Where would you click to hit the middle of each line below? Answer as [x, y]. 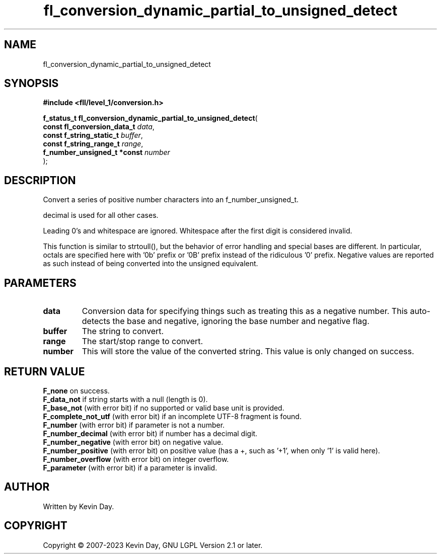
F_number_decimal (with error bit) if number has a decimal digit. [150, 433]
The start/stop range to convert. [142, 341]
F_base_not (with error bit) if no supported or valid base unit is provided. [164, 408]
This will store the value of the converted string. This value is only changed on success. [248, 351]
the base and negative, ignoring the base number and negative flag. [241, 321]
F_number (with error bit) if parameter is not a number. [134, 425]
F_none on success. [76, 390]
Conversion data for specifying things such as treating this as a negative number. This [245, 311]
